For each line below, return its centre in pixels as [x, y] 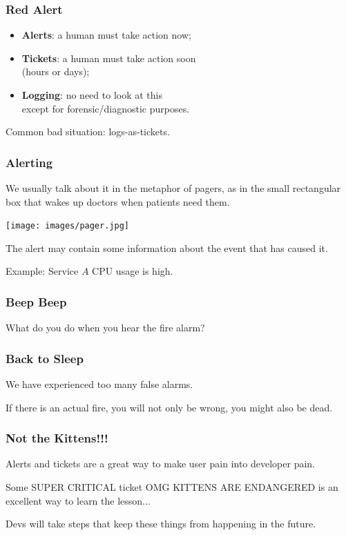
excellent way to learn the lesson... [78, 500]
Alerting [29, 162]
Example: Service [42, 271]
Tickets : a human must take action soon [109, 58]
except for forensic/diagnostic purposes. [106, 108]
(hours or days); [56, 71]
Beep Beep [36, 301]
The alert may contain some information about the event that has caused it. [167, 247]
